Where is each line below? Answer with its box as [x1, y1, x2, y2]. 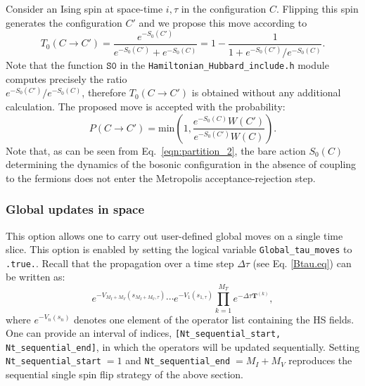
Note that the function [6, 58, 103, 72]
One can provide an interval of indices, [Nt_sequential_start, [6, 326, 281, 340]
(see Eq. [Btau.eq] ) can [252, 255, 352, 270]
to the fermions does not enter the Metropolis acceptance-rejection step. [6, 170, 316, 185]
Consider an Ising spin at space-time [6, 1, 163, 15]
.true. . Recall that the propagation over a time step [6, 255, 234, 270]
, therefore [82, 85, 127, 100]
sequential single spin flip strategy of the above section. [6, 367, 243, 382]
